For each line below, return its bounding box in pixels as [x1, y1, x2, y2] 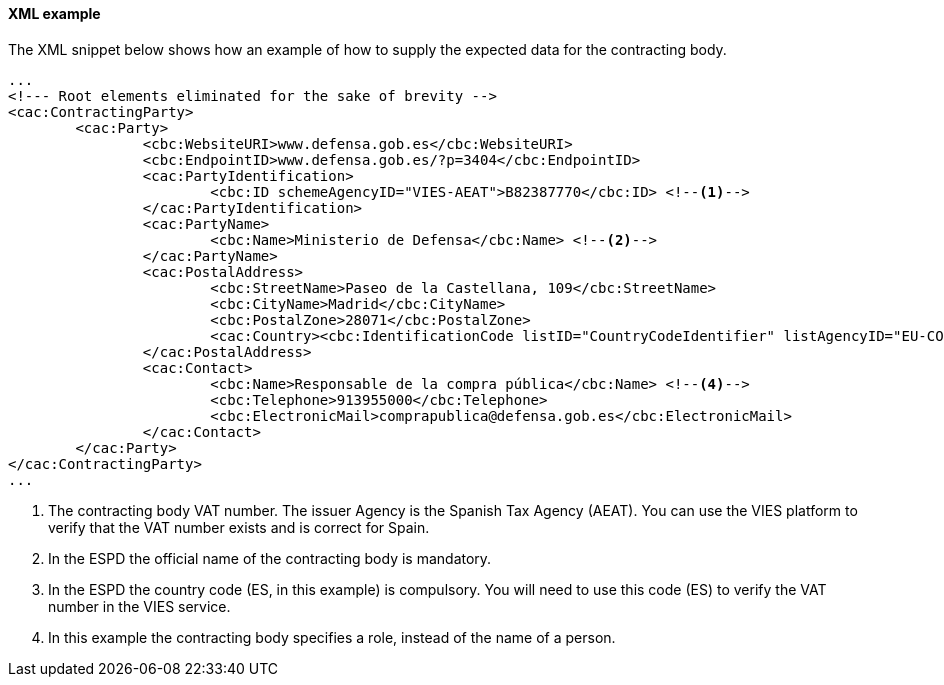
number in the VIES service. [48, 597, 231, 615]
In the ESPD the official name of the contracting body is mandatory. [48, 549, 492, 567]
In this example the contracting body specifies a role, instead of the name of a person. [48, 628, 616, 646]
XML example [8, 5, 101, 22]
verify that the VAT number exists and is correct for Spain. [48, 518, 430, 536]
